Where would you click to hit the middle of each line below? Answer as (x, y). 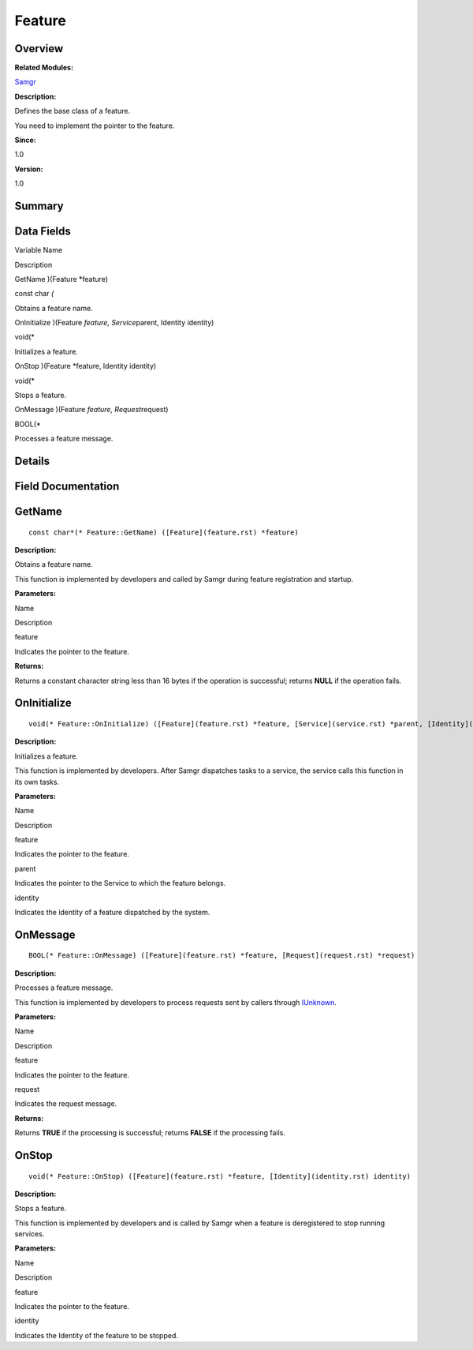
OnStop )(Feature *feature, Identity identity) (86, 366)
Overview (39, 49)
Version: (29, 169)
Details (32, 461)
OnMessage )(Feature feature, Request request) (91, 410)
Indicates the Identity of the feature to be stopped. (97, 1335)
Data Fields (43, 232)
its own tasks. (37, 782)
